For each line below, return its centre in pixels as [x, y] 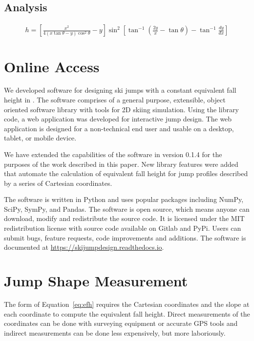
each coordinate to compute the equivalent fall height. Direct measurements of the [127, 313]
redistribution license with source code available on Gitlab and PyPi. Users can [123, 228]
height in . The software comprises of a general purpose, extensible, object [115, 99]
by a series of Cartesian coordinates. [58, 183]
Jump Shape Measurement [96, 281]
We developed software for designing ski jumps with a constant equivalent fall [120, 90]
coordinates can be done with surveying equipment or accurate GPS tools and [121, 323]
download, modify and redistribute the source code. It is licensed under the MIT [124, 218]
